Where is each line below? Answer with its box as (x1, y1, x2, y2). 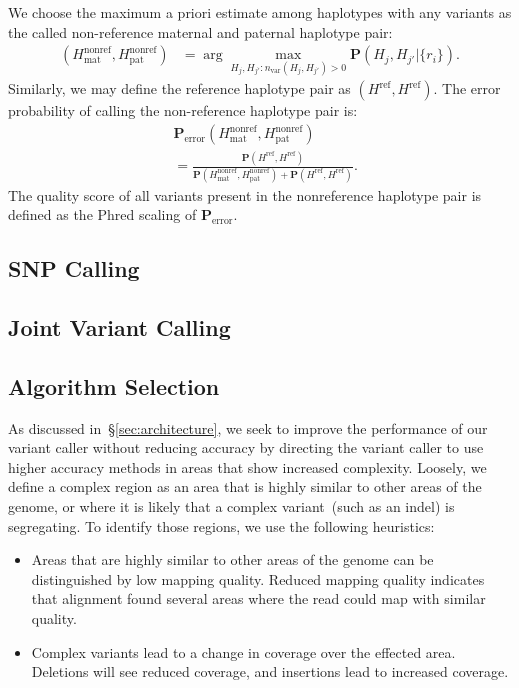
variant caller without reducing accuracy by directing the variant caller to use (8, 437, 484, 458)
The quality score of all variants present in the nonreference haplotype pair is (8, 184, 482, 205)
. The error (433, 78, 501, 99)
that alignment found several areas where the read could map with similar (31, 588, 486, 609)
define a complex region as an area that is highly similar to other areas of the (8, 476, 482, 497)
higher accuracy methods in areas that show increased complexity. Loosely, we (8, 456, 487, 477)
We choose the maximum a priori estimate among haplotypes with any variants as (8, 2, 512, 22)
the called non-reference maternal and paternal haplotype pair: (8, 21, 393, 42)
